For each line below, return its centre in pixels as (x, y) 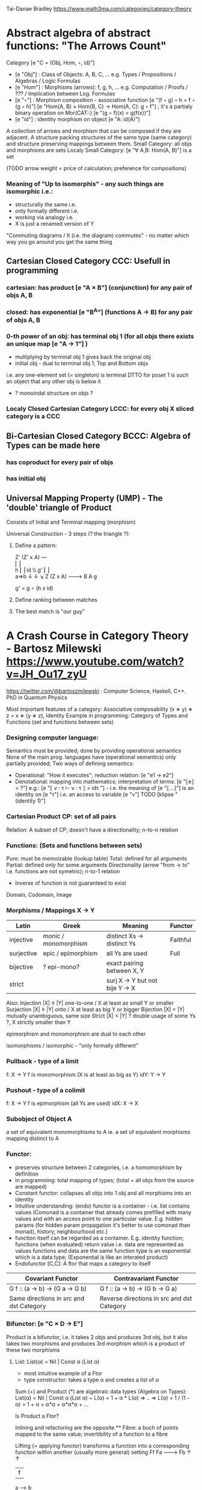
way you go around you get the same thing (59, 242)
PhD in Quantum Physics (37, 698)
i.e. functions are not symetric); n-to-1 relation (63, 871)
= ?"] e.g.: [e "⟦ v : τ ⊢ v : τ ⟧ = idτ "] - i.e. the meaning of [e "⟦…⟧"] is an (104, 788)
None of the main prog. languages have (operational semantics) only (91, 757)
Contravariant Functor (146, 1278)
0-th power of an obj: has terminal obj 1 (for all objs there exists (100, 336)
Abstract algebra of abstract (78, 33)
